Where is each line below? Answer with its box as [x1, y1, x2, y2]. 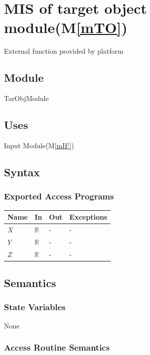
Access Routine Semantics [4, 341, 110, 354]
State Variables [4, 301, 66, 313]
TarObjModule [4, 93, 49, 103]
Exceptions [69, 212, 108, 222]
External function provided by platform [4, 46, 123, 56]
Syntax [4, 164, 40, 179]
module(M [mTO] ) [4, 17, 128, 37]
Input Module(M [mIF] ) [4, 140, 74, 150]
